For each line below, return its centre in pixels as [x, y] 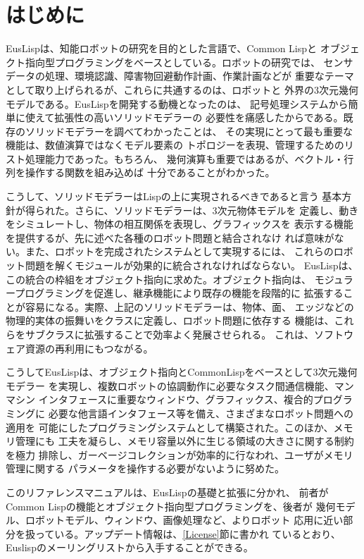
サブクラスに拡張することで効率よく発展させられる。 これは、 [169, 334]
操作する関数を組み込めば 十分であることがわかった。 [150, 172]
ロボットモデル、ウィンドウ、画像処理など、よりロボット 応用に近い [184, 520]
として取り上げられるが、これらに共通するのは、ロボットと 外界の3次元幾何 [182, 89]
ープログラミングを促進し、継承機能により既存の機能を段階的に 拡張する [175, 293]
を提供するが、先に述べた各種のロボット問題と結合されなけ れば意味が [170, 237]
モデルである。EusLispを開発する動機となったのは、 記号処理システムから [177, 103]
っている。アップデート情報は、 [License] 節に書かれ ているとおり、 [188, 533]
